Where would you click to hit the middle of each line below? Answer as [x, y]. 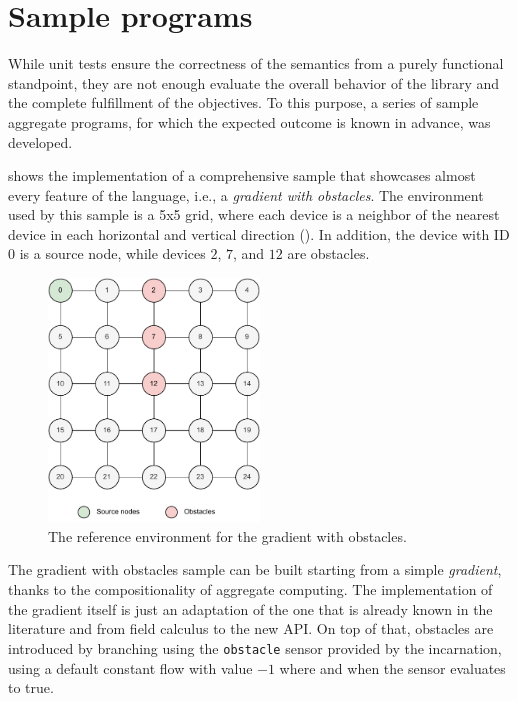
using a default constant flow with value [130, 667]
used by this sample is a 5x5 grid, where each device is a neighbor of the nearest [254, 214]
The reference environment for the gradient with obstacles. [227, 535]
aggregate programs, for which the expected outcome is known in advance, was [249, 121]
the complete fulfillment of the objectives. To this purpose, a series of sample [243, 102]
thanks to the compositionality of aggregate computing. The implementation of [250, 589]
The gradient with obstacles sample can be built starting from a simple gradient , [255, 569]
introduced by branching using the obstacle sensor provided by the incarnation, [255, 647]
